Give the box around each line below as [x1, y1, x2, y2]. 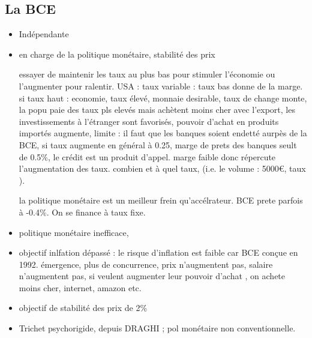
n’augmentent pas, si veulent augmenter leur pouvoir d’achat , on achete [19, 270, 286, 282]
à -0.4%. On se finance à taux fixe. [19, 205, 146, 218]
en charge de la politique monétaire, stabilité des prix [19, 47, 215, 60]
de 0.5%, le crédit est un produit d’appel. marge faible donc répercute [19, 150, 276, 163]
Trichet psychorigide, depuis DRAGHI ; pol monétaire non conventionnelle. [19, 322, 296, 334]
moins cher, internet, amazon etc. [19, 281, 142, 294]
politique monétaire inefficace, [19, 226, 129, 238]
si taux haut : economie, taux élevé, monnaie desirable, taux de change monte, [19, 91, 307, 104]
